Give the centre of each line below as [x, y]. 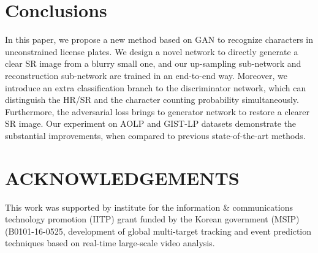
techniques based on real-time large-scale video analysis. [110, 243]
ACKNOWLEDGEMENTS [122, 177]
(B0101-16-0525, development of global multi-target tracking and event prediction [158, 231]
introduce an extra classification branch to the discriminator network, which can [156, 87]
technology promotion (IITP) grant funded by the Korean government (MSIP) [152, 219]
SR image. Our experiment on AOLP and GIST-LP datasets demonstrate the [151, 123]
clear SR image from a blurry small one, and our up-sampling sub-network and [153, 63]
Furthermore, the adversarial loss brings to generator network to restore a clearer [157, 111]
